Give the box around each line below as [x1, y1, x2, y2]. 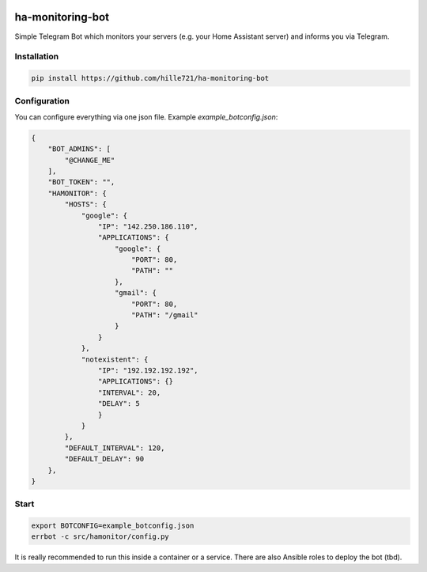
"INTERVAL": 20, [97, 388, 161, 397]
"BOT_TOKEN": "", [47, 178, 115, 187]
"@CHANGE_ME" [64, 155, 115, 165]
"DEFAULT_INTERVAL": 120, [64, 443, 165, 453]
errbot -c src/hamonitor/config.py [31, 532, 169, 541]
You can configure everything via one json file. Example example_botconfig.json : [14, 112, 278, 122]
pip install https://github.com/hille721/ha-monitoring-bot [31, 74, 270, 83]
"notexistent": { [81, 354, 149, 364]
